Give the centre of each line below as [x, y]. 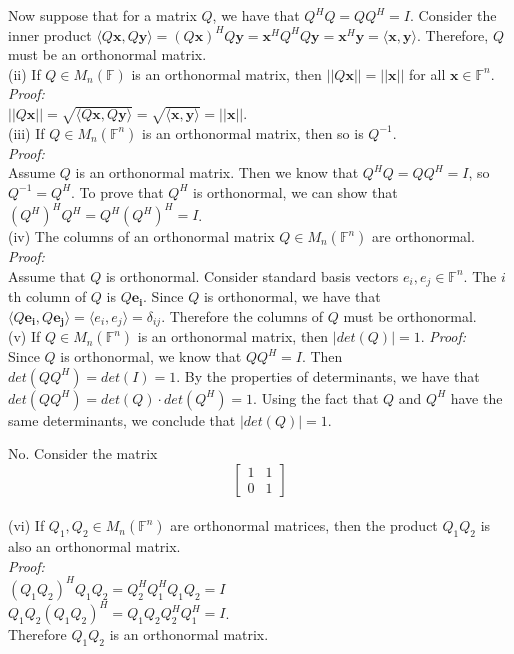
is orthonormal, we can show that [295, 191]
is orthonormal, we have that [292, 296]
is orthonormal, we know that [151, 356]
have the [476, 397]
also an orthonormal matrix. [94, 546]
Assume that [47, 275]
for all [427, 73]
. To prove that [117, 191]
